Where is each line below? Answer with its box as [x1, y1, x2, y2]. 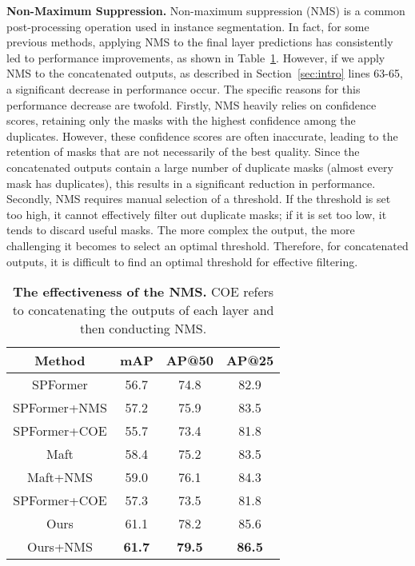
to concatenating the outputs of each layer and [12, 301, 274, 320]
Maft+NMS [27, 468, 93, 487]
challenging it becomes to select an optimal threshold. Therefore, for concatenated [6, 237, 409, 253]
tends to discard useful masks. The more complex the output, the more [6, 221, 355, 238]
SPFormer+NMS [13, 398, 107, 417]
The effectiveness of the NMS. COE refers [12, 282, 274, 301]
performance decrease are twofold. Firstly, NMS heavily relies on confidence [6, 96, 377, 113]
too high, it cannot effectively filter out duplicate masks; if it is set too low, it [6, 205, 387, 222]
